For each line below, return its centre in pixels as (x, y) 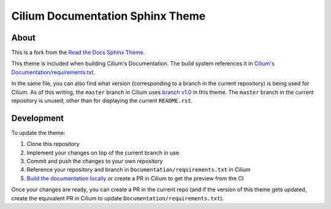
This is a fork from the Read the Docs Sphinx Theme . (78, 53)
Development (38, 118)
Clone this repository (53, 144)
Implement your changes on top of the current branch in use (103, 153)
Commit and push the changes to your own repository (95, 161)
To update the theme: (38, 132)
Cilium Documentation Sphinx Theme (108, 16)
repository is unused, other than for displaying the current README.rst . (102, 101)
